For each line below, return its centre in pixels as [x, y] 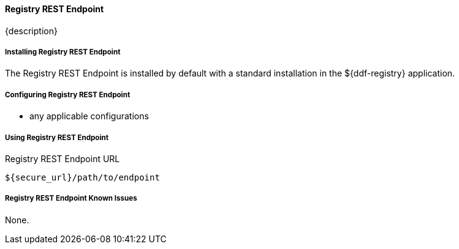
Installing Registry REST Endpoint [63, 52]
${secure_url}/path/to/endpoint [82, 177]
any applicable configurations [89, 116]
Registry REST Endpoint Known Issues [71, 199]
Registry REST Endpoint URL [63, 158]
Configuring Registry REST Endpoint [68, 95]
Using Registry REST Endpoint [57, 137]
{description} [31, 31]
